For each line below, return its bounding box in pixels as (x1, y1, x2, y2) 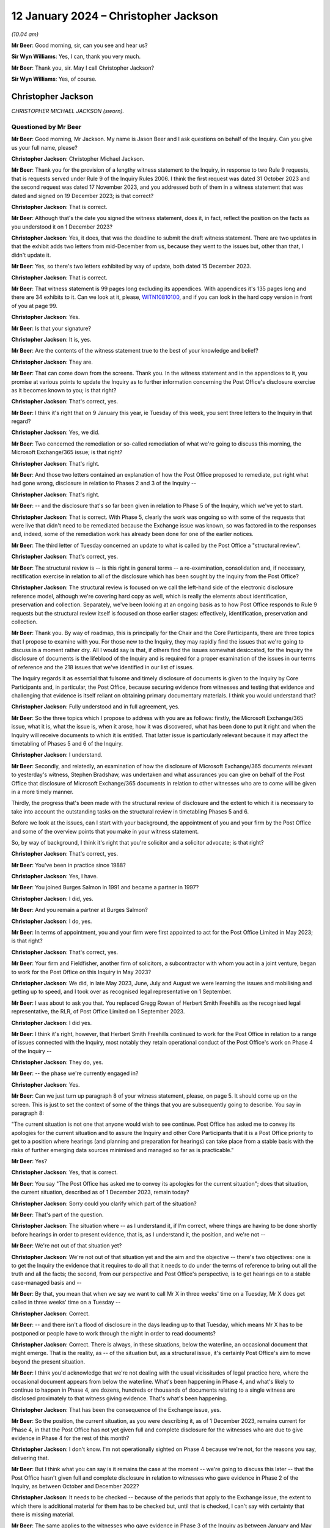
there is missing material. (11, 1511, 75, 1518)
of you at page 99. (11, 302, 58, 309)
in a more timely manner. (11, 788, 74, 795)
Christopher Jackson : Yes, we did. (11, 428, 100, 436)
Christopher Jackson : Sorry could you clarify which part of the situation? (11, 1200, 197, 1207)
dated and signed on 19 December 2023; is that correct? (11, 192, 154, 199)
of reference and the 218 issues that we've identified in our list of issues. (11, 663, 194, 670)
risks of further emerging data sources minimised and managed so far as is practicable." (11, 1146, 234, 1153)
